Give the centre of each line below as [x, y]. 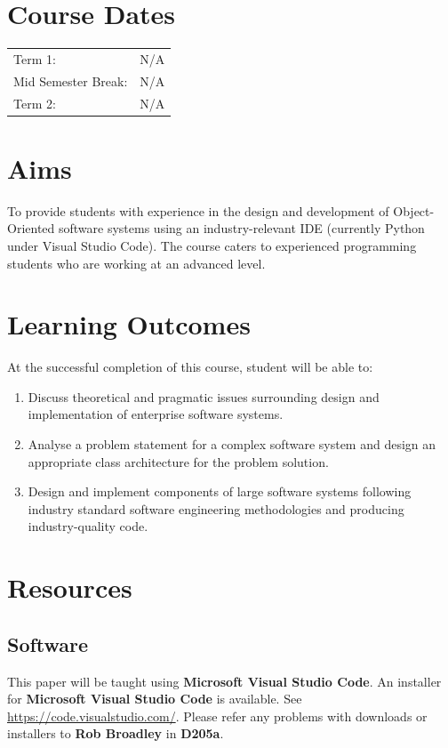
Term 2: [35, 103]
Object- [414, 210]
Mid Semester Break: [71, 80]
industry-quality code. [88, 526]
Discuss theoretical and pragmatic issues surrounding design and [204, 396]
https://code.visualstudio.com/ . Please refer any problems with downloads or [217, 716]
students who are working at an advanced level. [136, 263]
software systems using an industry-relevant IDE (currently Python [241, 228]
